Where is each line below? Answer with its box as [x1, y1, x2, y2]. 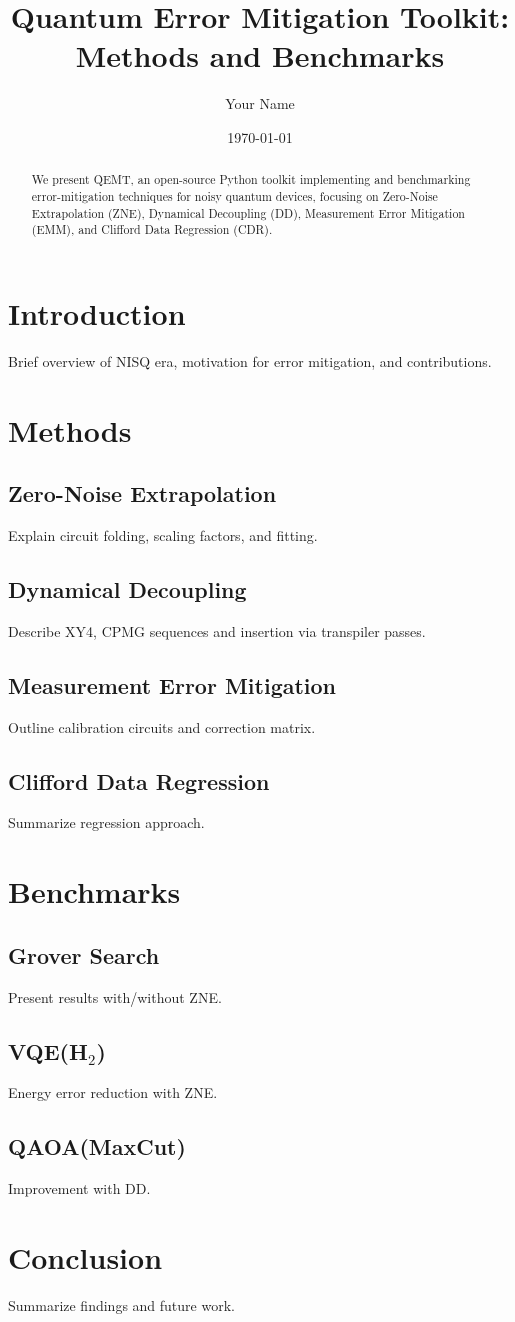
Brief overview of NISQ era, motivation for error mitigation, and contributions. [8, 350, 492, 371]
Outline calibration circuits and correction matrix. [8, 716, 316, 737]
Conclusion [8, 1236, 163, 1277]
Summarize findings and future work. [8, 1294, 235, 1315]
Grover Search [8, 939, 160, 970]
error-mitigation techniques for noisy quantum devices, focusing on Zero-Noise [31, 187, 438, 204]
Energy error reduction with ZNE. [8, 1082, 218, 1103]
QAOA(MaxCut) [8, 1131, 186, 1162]
